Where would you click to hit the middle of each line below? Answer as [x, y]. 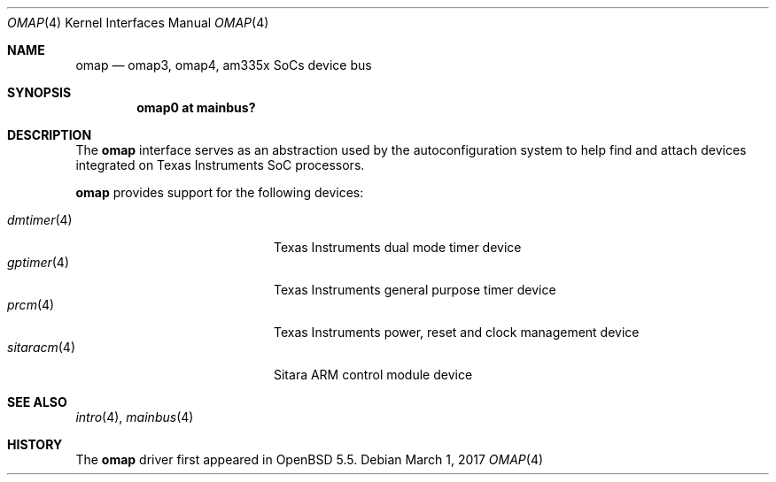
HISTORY [35, 444]
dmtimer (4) [40, 220]
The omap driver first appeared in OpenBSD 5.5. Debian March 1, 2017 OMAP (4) [310, 459]
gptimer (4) [39, 262]
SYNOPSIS [39, 92]
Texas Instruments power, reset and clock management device [457, 332]
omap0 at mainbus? [196, 107]
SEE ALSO [37, 402]
